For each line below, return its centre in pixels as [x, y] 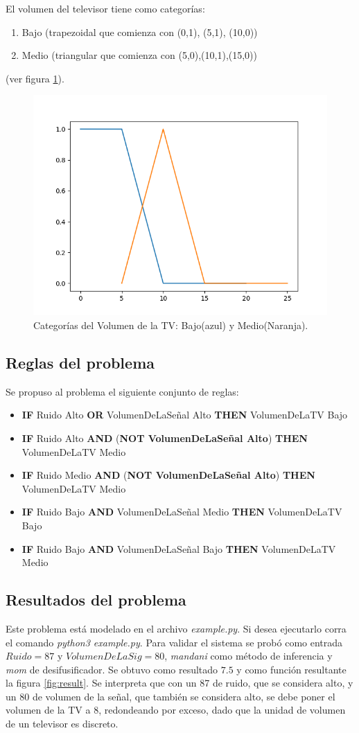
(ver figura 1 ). [35, 78]
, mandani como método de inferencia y [248, 656]
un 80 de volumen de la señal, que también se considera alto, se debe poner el [170, 696]
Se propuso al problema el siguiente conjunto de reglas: [122, 391]
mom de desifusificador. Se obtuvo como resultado [112, 669]
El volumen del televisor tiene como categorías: [105, 8]
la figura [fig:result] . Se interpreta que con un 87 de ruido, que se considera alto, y [179, 683]
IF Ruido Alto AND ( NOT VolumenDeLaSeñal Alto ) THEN [165, 438]
